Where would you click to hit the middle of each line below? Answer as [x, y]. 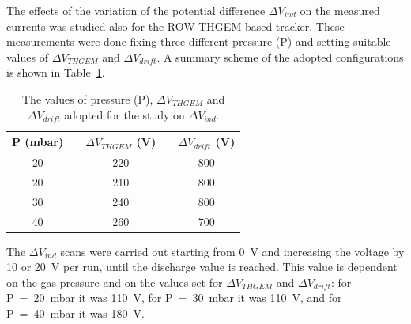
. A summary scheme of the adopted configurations [280, 57]
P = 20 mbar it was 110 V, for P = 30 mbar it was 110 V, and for [174, 298]
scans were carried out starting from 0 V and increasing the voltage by [232, 251]
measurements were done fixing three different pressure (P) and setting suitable [199, 41]
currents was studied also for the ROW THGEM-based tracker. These [175, 26]
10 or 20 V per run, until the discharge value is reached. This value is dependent [202, 267]
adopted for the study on [124, 114]
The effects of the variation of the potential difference [136, 10]
